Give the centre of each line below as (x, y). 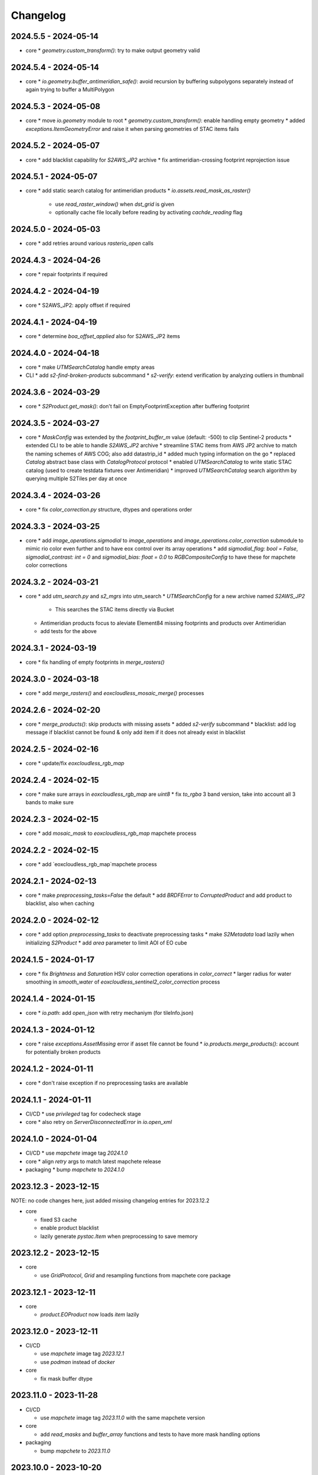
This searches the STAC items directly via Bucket (115, 609)
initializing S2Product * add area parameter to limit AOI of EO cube (106, 943)
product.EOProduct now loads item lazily (90, 1315)
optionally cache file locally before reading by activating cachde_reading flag (149, 212)
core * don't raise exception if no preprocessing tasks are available (107, 1083)
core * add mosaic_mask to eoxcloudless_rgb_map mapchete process (111, 833)
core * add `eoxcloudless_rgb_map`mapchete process (91, 864)
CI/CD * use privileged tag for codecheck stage (83, 1114)
